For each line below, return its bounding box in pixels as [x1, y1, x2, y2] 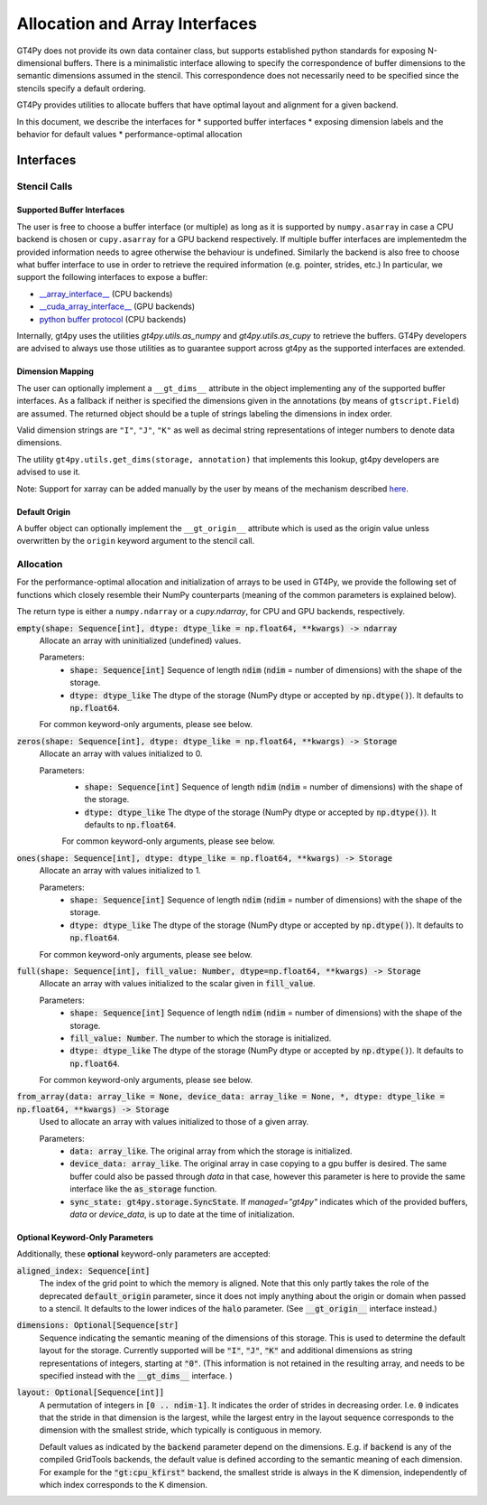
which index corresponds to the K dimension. [39, 1480, 207, 1491]
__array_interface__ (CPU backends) [39, 288, 173, 299]
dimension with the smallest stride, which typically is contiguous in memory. [39, 1425, 322, 1435]
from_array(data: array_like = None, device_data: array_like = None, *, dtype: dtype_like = [16, 1091, 446, 1102]
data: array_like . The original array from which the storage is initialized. [69, 1145, 353, 1156]
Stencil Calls [16, 180, 73, 192]
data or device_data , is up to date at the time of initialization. [69, 1209, 295, 1220]
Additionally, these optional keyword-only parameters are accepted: [16, 1248, 271, 1259]
